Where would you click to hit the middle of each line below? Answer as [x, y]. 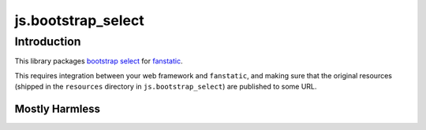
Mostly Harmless [57, 108]
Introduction [48, 42]
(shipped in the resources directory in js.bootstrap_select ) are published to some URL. [166, 87]
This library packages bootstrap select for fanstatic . [99, 61]
